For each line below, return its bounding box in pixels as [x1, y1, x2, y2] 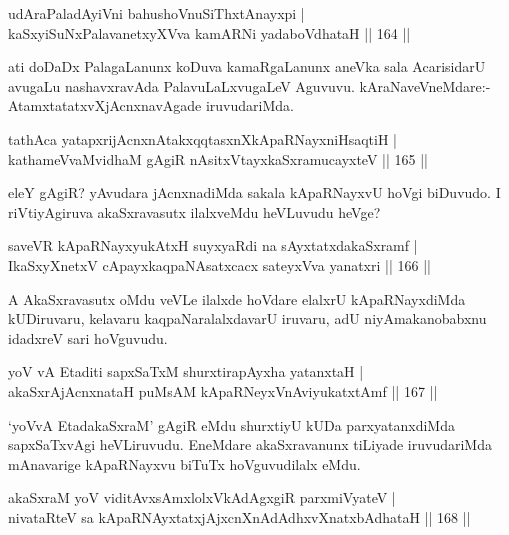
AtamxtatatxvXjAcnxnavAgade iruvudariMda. [8, 95, 294, 116]
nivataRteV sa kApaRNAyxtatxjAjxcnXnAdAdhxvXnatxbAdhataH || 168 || [8, 506, 471, 527]
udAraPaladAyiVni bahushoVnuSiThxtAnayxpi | [8, 3, 305, 23]
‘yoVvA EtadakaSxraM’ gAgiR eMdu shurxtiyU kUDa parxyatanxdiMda [8, 414, 455, 435]
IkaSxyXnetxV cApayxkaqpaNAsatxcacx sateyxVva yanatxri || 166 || [8, 254, 431, 275]
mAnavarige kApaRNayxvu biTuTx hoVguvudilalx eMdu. [8, 453, 361, 474]
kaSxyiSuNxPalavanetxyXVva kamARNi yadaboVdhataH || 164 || [8, 22, 411, 43]
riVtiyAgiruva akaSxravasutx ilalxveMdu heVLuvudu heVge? [8, 201, 381, 222]
